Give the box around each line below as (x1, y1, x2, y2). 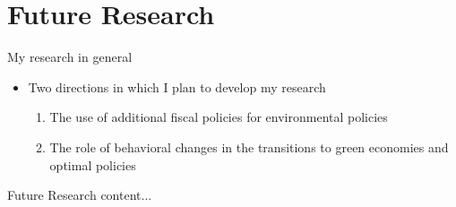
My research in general (7, 47, 133, 66)
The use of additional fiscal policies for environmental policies (49, 108, 388, 126)
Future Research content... (7, 185, 152, 204)
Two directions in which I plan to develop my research (28, 77, 326, 96)
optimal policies (49, 155, 136, 174)
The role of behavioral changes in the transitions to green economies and (49, 137, 449, 156)
